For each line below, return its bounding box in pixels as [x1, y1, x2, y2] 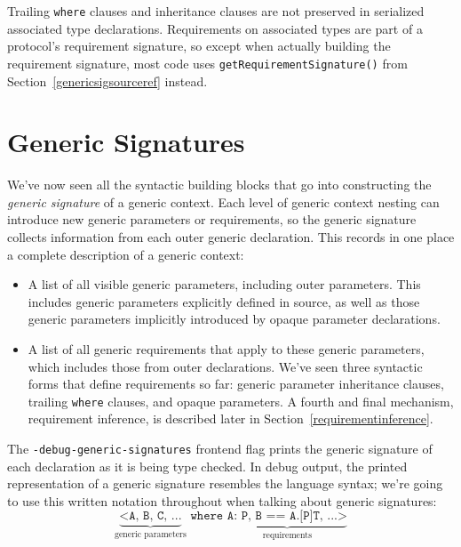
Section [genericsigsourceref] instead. [7, 71, 208, 90]
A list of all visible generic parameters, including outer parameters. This [28, 275, 421, 294]
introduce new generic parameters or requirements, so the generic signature [7, 210, 417, 229]
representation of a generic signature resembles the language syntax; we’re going [7, 474, 443, 493]
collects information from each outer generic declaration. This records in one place [7, 228, 455, 245]
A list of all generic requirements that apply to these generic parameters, [28, 339, 425, 358]
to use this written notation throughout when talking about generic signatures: [7, 491, 437, 510]
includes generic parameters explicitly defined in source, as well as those [28, 292, 420, 310]
